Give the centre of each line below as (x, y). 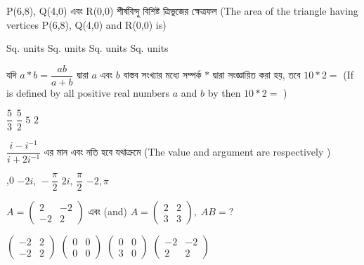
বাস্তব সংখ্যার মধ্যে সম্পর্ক (162, 75)
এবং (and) (108, 211)
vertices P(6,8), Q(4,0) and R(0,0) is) (86, 24)
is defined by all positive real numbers (88, 92)
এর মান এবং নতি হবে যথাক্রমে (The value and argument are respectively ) (187, 151)
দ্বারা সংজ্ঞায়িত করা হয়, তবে (256, 75)
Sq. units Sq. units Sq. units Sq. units (87, 48)
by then (224, 92)
